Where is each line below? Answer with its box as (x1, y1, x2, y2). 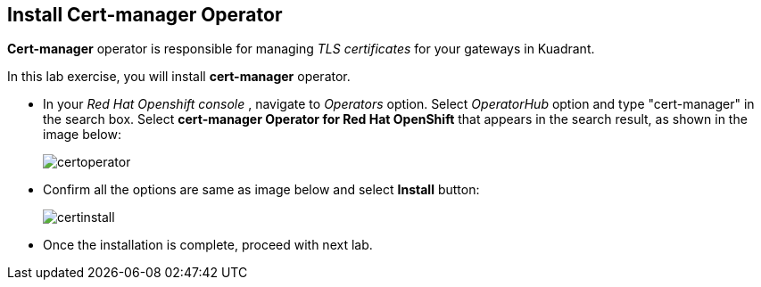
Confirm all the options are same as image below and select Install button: (43, 182, 480, 198)
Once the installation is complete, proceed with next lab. (43, 237, 373, 253)
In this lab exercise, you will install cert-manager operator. (7, 69, 351, 85)
